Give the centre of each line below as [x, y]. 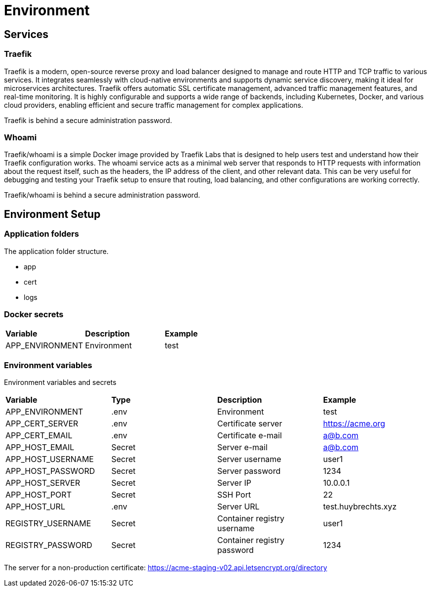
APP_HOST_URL [35, 507]
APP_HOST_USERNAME [50, 459]
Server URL [238, 507]
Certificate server [250, 424]
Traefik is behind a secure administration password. [88, 120]
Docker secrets [34, 314]
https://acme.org [354, 424]
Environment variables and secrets [60, 382]
